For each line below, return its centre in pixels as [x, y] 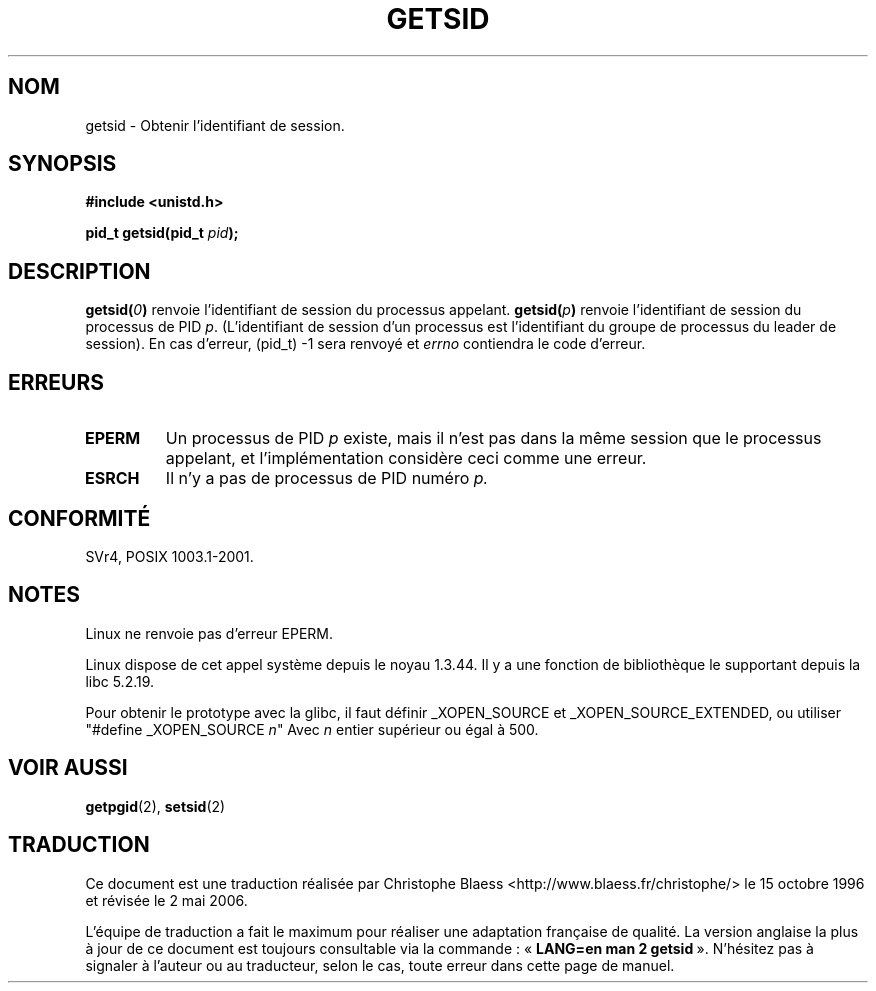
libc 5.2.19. [120, 681]
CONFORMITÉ [79, 518]
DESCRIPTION [79, 271]
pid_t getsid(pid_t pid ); [162, 233]
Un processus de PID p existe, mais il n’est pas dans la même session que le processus [493, 438]
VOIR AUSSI [68, 768]
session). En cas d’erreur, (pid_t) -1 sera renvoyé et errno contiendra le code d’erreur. [365, 344]
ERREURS [56, 382]
